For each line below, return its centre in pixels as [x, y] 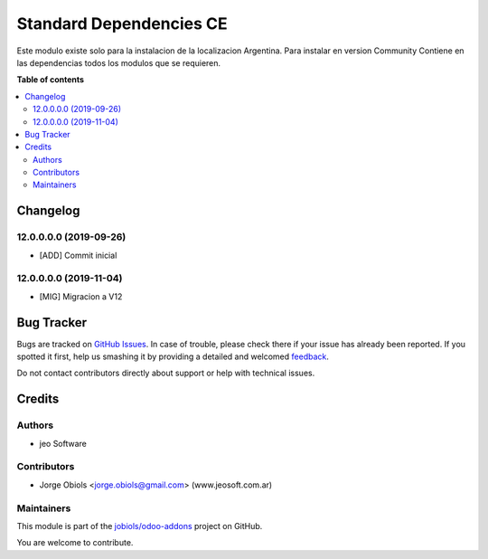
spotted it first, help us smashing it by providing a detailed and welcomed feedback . [173, 356]
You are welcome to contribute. [75, 543]
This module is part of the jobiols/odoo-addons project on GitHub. [140, 526]
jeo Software [63, 443]
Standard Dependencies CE [122, 24]
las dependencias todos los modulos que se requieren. [119, 62]
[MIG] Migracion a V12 [81, 296]
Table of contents [51, 80]
